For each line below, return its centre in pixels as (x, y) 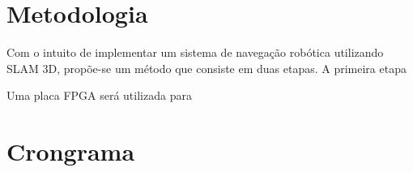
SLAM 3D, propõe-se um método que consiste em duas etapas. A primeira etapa (206, 68)
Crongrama (71, 151)
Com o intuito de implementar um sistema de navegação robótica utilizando (195, 52)
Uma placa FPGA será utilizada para (99, 95)
